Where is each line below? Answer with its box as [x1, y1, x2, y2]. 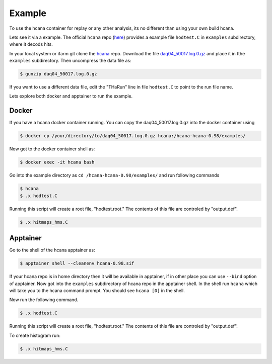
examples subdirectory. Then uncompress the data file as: [9, 58, 131, 64]
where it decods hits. [9, 41, 53, 47]
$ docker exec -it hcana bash [20, 159, 95, 165]
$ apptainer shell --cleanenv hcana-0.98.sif [20, 260, 134, 266]
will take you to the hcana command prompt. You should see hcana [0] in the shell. [9, 287, 185, 294]
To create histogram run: [9, 332, 60, 338]
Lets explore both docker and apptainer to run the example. [9, 93, 133, 99]
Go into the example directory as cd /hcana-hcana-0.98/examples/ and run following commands [9, 172, 220, 178]
